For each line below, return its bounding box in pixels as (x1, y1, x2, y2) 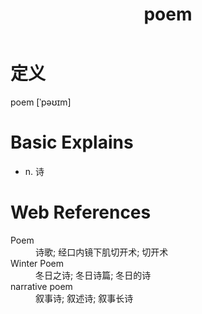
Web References (10, 201, 152, 224)
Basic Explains (10, 131, 134, 154)
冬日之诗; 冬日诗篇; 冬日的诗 (35, 269, 152, 281)
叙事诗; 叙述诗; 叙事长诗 (35, 292, 134, 304)
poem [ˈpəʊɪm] (10, 96, 72, 108)
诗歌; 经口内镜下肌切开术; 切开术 (35, 246, 169, 258)
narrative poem (10, 280, 73, 292)
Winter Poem (10, 257, 64, 269)
